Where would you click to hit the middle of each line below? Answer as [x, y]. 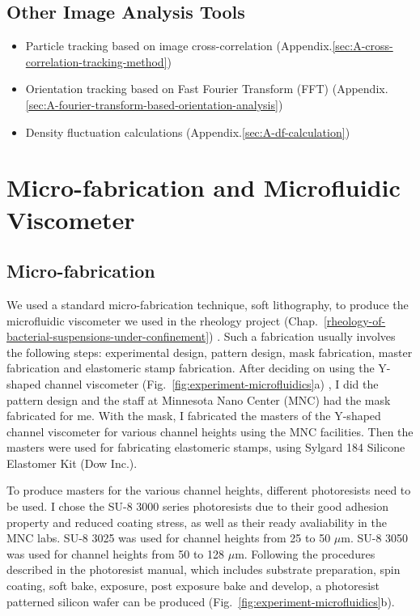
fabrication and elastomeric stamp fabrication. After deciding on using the [191, 368]
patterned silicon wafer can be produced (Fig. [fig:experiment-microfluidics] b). [201, 601]
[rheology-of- [354, 320]
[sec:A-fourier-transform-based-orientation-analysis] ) [154, 104]
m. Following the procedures [305, 553]
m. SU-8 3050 [375, 538]
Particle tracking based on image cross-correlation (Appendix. [179, 46]
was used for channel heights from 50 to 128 [116, 553]
